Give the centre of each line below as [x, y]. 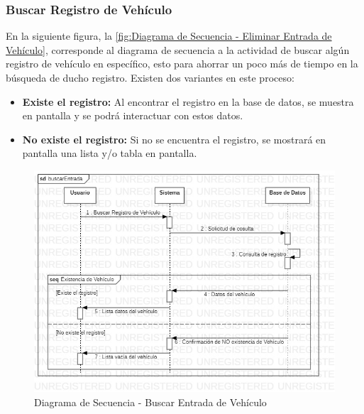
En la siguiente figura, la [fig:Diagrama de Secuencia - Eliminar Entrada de [169, 36]
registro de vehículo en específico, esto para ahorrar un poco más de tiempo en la [182, 64]
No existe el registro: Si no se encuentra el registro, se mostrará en [174, 139]
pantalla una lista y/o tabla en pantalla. [110, 153]
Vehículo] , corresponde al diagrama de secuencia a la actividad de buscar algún [178, 49]
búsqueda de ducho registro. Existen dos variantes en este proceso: [150, 77]
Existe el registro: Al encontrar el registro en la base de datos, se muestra [188, 101]
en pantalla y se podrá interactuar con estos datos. [133, 115]
